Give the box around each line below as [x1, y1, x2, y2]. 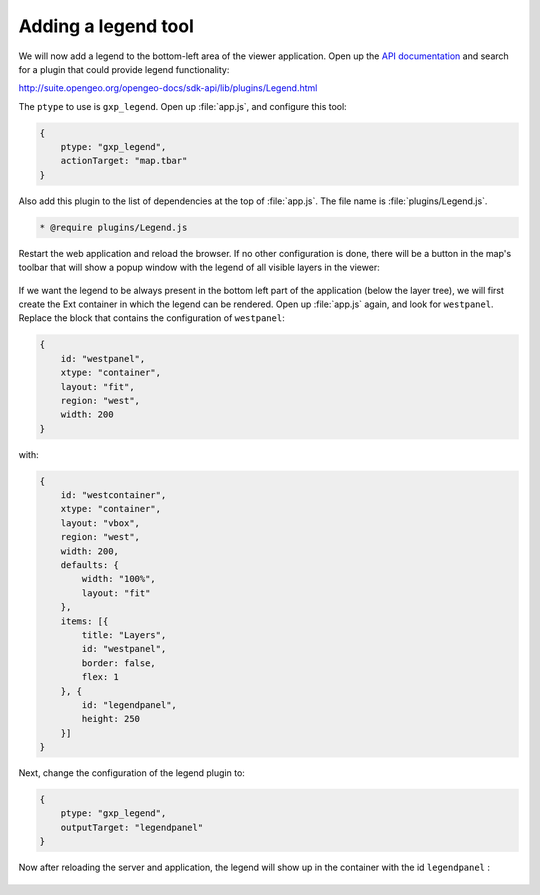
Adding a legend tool [18, 15, 195, 37]
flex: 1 [81, 671, 120, 683]
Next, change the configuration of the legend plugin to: [18, 767, 245, 779]
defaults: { [60, 560, 120, 571]
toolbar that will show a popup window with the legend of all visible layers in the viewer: [18, 261, 380, 274]
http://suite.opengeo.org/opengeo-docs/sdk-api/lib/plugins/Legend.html [18, 82, 318, 94]
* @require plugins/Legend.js [39, 221, 188, 233]
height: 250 [81, 713, 140, 725]
